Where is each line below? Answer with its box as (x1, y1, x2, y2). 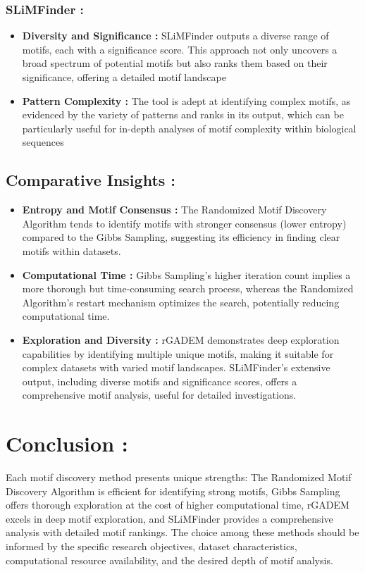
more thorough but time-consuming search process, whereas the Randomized (22, 281, 354, 296)
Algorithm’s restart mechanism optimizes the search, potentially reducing (22, 294, 340, 309)
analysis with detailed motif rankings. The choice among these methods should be (6, 525, 359, 540)
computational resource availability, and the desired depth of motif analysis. (6, 552, 333, 567)
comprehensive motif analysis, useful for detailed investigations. (22, 387, 297, 402)
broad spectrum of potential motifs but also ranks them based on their (22, 56, 328, 70)
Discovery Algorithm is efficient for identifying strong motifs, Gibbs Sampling (6, 483, 340, 498)
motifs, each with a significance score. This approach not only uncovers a (22, 42, 338, 56)
